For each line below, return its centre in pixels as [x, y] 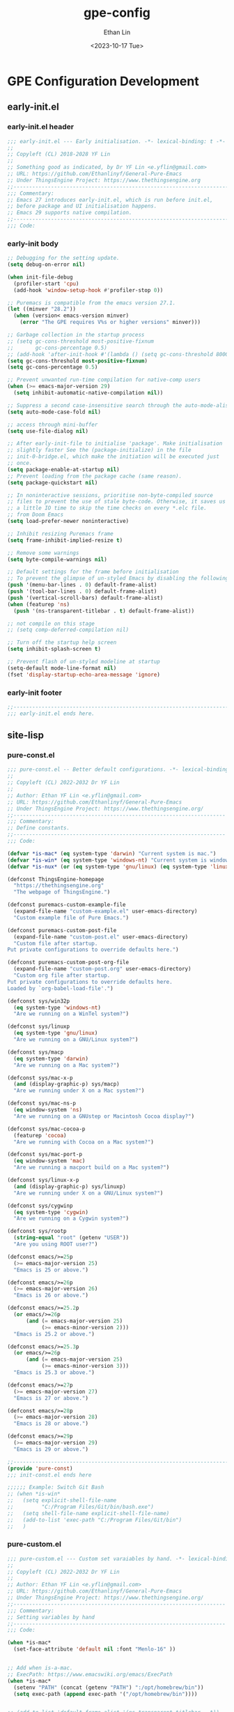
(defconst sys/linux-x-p [43, 1180]
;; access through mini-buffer [53, 425]
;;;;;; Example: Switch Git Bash [56, 1488]
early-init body [33, 244]
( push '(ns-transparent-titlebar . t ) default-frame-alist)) [104, 611]
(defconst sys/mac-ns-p [42, 1104]
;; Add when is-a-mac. [40, 1668]
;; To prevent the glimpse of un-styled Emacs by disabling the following [118, 578]
